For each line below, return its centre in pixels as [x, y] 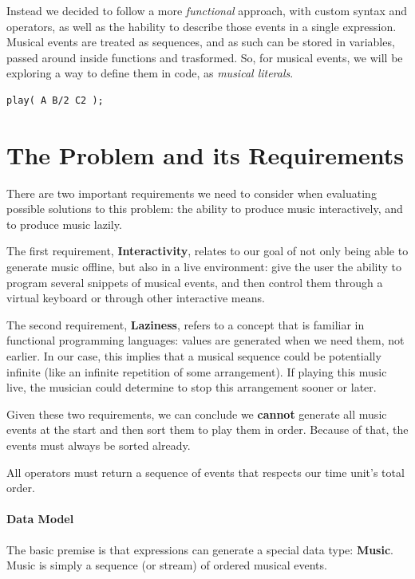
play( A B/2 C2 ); [55, 100]
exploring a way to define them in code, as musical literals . [150, 73]
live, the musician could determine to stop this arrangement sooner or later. [192, 387]
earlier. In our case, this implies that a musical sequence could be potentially [194, 356]
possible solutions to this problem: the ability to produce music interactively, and [205, 209]
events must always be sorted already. [99, 445]
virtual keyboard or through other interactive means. [136, 298]
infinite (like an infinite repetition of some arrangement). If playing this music [197, 371]
